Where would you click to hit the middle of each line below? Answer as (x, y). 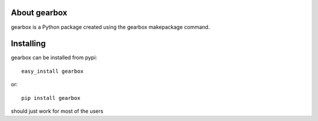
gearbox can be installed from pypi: (54, 58)
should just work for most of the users (57, 111)
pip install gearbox (51, 98)
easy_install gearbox (52, 71)
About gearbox (39, 13)
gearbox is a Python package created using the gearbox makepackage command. (110, 27)
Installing (29, 44)
